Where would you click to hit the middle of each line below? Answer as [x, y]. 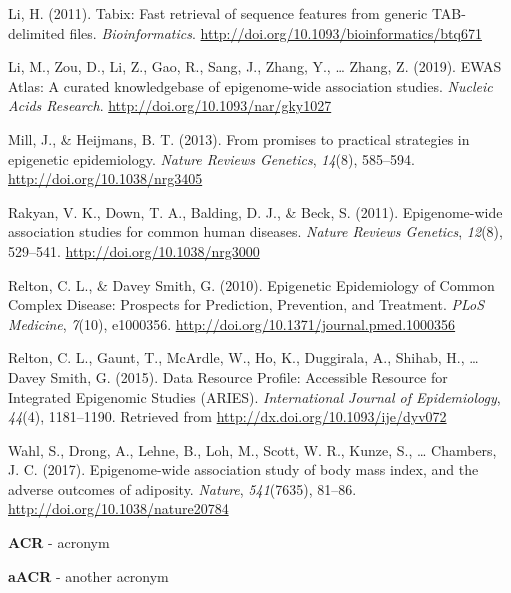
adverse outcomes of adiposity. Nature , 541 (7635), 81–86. [182, 488]
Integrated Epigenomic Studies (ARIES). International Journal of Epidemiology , [254, 396]
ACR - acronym [59, 542]
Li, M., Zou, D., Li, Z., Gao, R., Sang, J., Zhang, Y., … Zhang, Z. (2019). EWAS [255, 66]
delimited [36, 32]
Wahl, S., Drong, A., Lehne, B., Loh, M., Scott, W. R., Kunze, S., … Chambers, [252, 449]
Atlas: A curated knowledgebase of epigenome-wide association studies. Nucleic [250, 85]
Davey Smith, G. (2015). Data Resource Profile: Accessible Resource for [228, 376]
